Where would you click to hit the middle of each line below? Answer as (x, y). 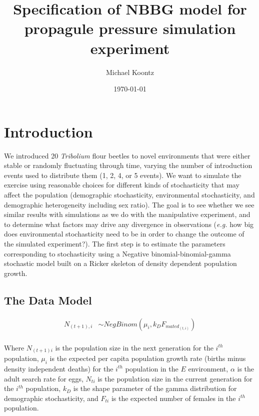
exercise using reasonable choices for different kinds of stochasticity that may (122, 185)
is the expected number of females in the (173, 398)
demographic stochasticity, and (51, 398)
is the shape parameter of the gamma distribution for (155, 388)
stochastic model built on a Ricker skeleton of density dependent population (120, 263)
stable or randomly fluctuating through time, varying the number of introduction (128, 165)
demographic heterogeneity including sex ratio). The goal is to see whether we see (129, 204)
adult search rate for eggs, (44, 378)
